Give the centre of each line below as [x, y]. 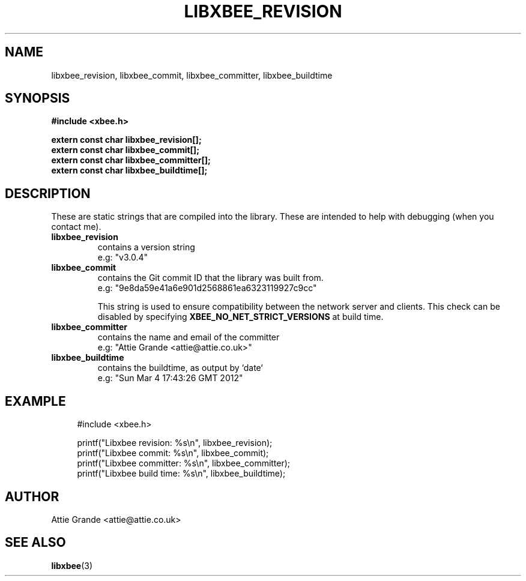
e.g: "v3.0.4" [123, 257]
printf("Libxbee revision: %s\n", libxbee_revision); [175, 443]
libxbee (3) [72, 565]
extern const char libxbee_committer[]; [131, 160]
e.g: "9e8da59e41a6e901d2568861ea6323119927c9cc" [207, 288]
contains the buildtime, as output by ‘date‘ [180, 368]
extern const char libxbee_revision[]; [126, 140]
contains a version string [146, 247]
